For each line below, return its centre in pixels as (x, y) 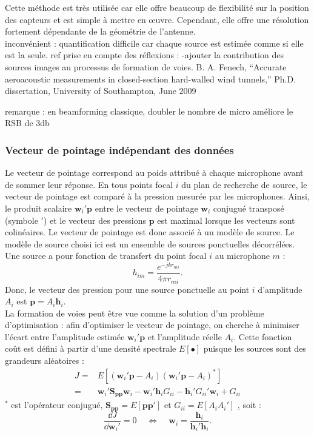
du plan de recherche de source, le (244, 184)
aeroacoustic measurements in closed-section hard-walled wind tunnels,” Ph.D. (151, 79)
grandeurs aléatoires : (45, 361)
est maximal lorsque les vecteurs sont (226, 220)
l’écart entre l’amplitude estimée (65, 336)
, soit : (249, 405)
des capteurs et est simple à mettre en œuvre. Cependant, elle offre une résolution (157, 19)
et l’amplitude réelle (185, 336)
